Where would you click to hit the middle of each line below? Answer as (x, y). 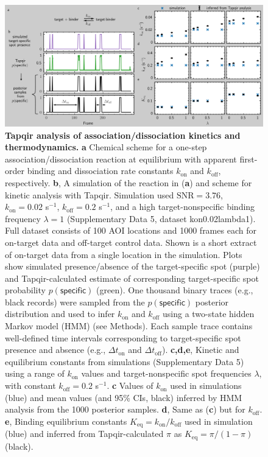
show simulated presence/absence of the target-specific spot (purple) (132, 266)
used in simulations (206, 385)
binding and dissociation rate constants (100, 171)
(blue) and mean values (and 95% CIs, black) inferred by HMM (124, 397)
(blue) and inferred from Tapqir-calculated (84, 434)
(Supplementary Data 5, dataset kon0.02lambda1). (161, 218)
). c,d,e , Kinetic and (200, 350)
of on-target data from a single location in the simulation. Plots (124, 254)
